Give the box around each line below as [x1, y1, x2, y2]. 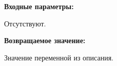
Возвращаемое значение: [4, 35, 86, 46]
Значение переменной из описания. [4, 52, 113, 62]
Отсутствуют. [4, 18, 46, 28]
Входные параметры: [4, 1, 74, 11]
